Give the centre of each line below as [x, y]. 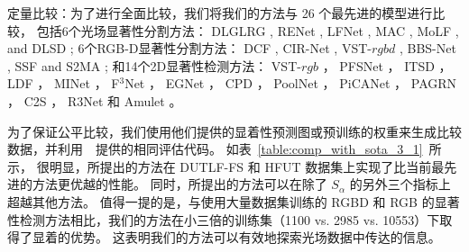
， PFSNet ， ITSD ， [387, 65]
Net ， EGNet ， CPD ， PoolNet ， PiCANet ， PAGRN [291, 83]
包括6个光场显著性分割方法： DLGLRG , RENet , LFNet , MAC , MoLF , [248, 30]
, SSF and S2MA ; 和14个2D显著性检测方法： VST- [154, 65]
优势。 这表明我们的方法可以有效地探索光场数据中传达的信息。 [255, 237]
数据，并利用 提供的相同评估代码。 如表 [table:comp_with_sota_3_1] [215, 149]
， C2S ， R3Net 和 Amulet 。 [95, 100]
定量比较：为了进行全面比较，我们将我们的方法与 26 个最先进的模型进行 [220, 13]
